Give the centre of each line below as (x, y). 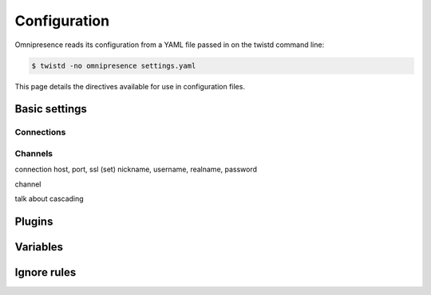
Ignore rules (45, 272)
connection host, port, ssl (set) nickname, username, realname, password (136, 169)
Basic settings (51, 109)
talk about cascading (49, 199)
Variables (39, 247)
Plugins (34, 221)
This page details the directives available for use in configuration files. (130, 86)
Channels (34, 153)
